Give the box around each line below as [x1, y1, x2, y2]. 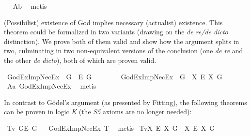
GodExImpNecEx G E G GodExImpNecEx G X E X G [7, 71, 222, 81]
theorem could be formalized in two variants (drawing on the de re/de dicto [4, 27, 228, 37]
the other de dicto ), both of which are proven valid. [4, 55, 157, 65]
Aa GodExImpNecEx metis [7, 81, 96, 91]
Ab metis [13, 1, 47, 11]
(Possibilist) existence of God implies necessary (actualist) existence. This [4, 17, 223, 27]
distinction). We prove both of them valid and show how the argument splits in [4, 36, 239, 46]
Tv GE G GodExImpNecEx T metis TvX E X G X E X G [7, 122, 215, 133]
